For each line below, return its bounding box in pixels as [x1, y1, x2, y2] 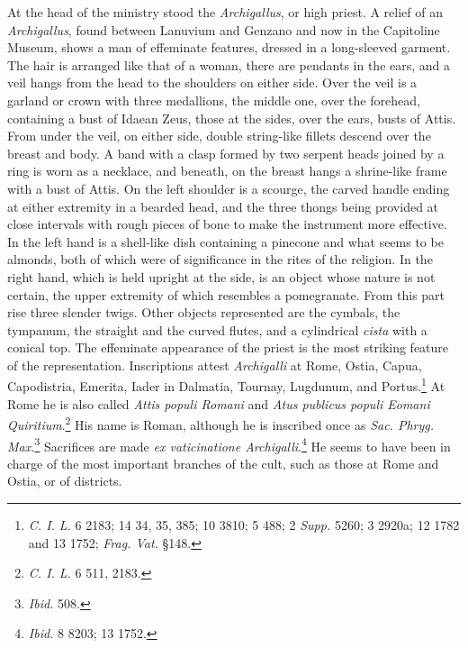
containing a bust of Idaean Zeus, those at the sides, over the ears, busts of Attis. [7, 108, 456, 127]
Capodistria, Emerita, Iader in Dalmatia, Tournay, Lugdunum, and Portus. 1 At [7, 374, 445, 396]
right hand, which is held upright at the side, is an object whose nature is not [7, 267, 436, 286]
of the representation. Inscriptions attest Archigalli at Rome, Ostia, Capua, [7, 355, 422, 374]
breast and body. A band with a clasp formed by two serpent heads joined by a [7, 143, 445, 162]
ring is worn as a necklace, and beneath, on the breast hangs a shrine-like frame [7, 161, 447, 180]
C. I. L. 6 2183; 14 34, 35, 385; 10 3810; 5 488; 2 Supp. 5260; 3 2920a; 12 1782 [28, 516, 460, 534]
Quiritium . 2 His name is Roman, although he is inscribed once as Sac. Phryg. [7, 413, 435, 434]
